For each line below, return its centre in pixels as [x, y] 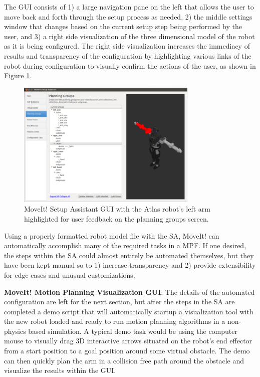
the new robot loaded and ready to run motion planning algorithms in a [115, 321]
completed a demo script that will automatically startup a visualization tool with [129, 311]
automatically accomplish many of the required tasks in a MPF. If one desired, [125, 245]
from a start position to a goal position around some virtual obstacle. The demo [127, 351]
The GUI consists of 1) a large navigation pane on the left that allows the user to [129, 7]
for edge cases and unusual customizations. [70, 274]
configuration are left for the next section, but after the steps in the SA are [119, 302]
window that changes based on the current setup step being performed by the [123, 26]
